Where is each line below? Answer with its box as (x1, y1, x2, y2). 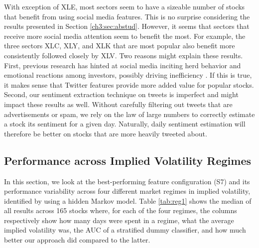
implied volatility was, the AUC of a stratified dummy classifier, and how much (4, 225, 246, 235)
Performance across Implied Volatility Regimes (4, 152, 252, 168)
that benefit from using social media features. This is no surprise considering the (4, 11, 250, 21)
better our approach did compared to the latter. (4, 235, 150, 245)
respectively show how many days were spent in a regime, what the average (4, 215, 234, 225)
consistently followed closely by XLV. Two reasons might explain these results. (4, 50, 243, 60)
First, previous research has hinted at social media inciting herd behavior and (4, 60, 241, 70)
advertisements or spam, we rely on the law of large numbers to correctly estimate (4, 109, 255, 119)
